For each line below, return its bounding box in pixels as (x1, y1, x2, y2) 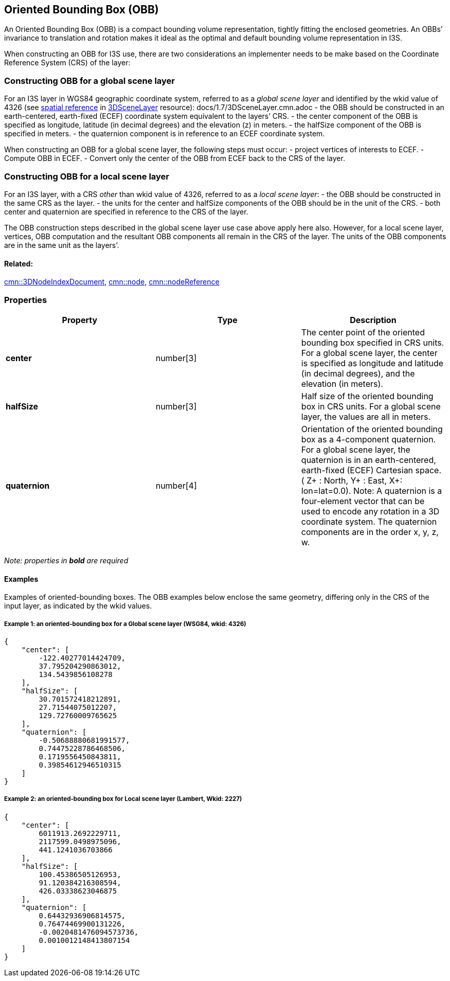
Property (62, 314, 98, 325)
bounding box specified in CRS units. (301, 337, 444, 348)
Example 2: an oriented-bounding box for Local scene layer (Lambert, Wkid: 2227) (4, 795, 242, 803)
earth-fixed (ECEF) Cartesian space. (301, 465, 442, 475)
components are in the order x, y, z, (301, 526, 439, 537)
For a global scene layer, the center (301, 347, 438, 358)
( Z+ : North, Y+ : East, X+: (301, 475, 403, 486)
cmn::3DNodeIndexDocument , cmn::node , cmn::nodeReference (4, 277, 220, 287)
